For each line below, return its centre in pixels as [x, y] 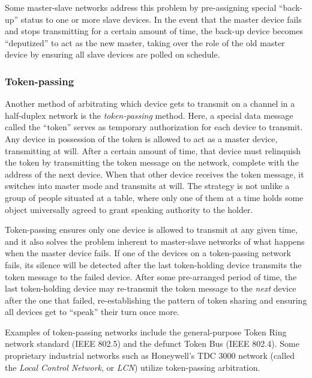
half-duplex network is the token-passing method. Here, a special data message [149, 115]
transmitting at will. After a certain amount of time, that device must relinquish [153, 150]
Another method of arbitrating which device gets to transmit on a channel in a [150, 103]
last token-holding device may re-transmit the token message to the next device [151, 288]
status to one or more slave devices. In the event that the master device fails [161, 19]
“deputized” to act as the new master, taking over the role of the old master [145, 42]
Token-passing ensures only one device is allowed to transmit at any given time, [151, 229]
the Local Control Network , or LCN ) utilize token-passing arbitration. [133, 367]
